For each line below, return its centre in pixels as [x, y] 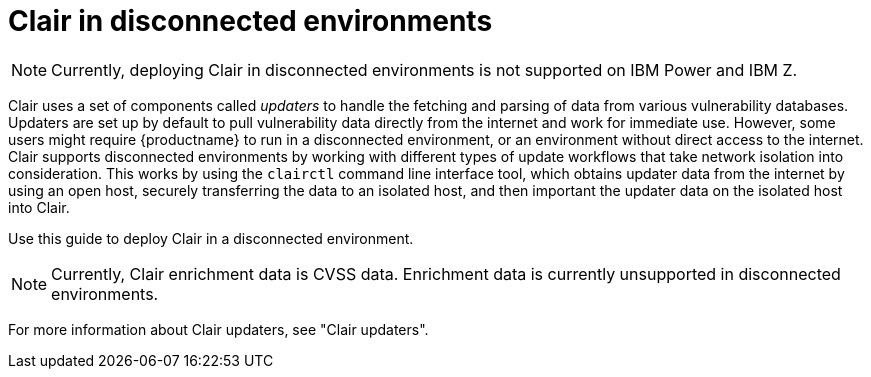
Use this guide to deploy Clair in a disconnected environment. [211, 238]
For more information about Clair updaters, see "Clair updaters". [218, 329]
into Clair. [39, 207]
